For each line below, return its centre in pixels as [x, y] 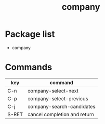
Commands [29, 67]
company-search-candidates [61, 107]
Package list [30, 34]
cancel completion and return [61, 114]
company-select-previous [58, 98]
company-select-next [53, 91]
